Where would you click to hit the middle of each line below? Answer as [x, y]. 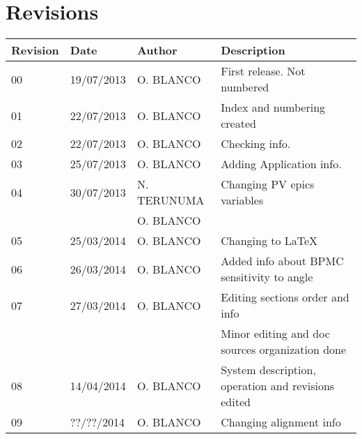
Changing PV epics [268, 184]
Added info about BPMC [282, 261]
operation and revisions [278, 386]
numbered [245, 87]
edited [236, 402]
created [238, 124]
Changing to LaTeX [269, 241]
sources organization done [284, 350]
